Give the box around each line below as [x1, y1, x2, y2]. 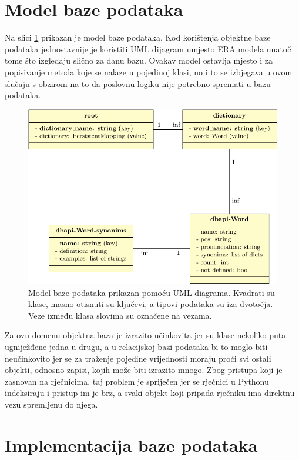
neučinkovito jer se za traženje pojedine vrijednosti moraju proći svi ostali [5, 352, 271, 364]
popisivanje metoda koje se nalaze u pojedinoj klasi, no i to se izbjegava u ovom [5, 65, 293, 78]
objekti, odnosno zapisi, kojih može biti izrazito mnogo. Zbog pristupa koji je [5, 364, 283, 376]
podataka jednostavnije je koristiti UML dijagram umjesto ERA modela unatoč [5, 42, 291, 55]
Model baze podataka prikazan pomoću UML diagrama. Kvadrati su [28, 286, 275, 298]
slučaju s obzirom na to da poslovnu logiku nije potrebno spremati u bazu [5, 77, 271, 89]
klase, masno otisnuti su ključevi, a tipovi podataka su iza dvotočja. [28, 298, 273, 310]
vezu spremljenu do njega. [5, 398, 98, 410]
